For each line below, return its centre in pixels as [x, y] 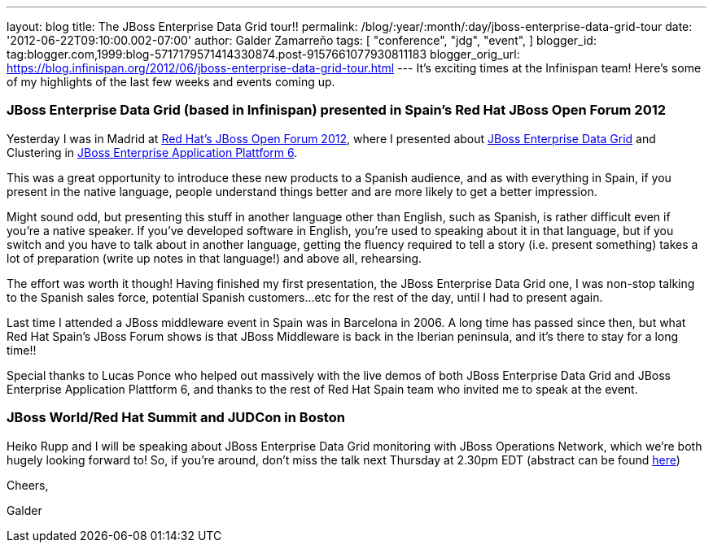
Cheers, [28, 485]
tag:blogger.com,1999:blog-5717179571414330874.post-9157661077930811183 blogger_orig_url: [263, 54]
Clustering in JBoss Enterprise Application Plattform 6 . [152, 152]
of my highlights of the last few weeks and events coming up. [171, 82]
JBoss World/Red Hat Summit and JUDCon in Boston [176, 418]
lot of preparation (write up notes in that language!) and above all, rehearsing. [214, 258]
